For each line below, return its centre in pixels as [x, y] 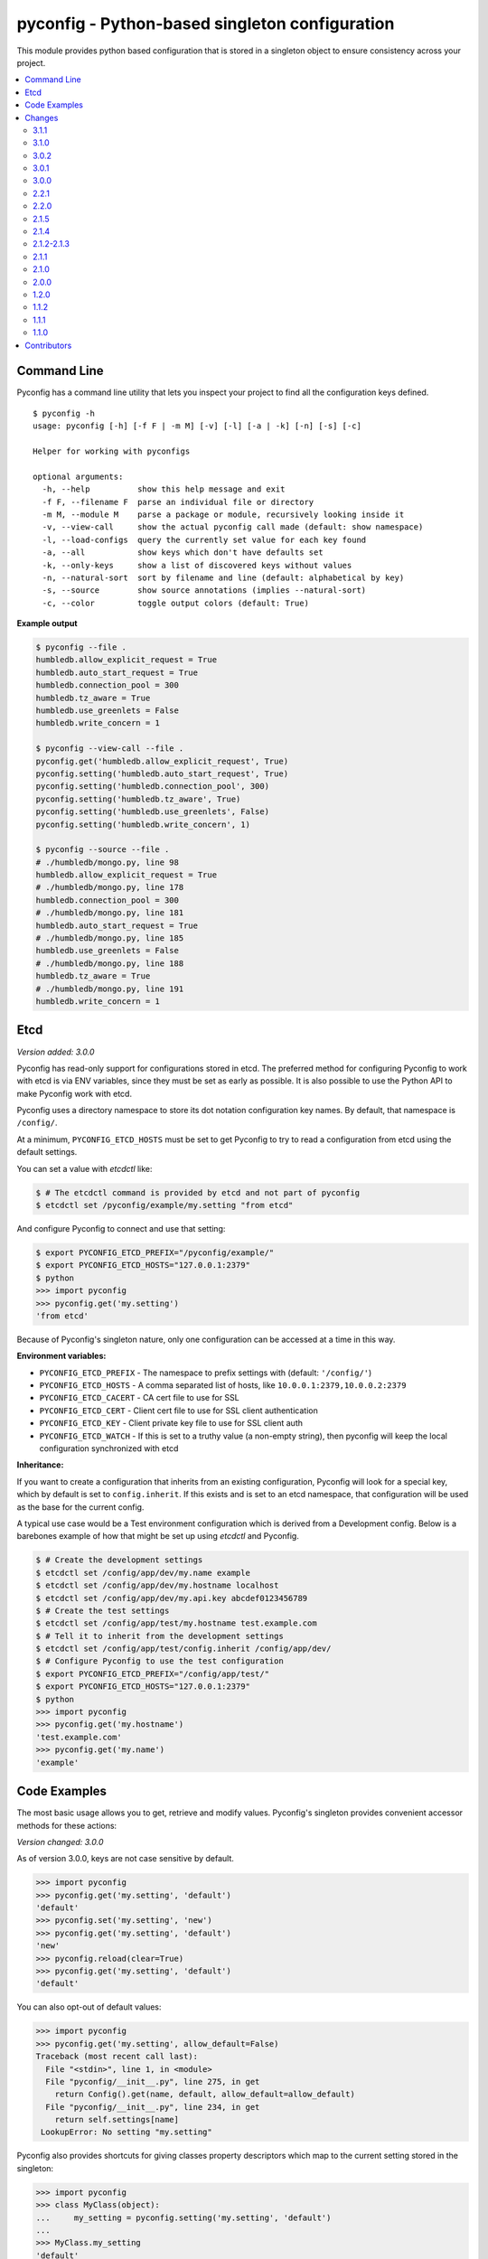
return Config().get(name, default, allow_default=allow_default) [205, 2095]
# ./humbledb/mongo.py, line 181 [110, 913]
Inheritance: [40, 1465]
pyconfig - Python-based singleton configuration [206, 23]
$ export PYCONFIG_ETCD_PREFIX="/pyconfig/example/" [155, 1252]
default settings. [47, 1152]
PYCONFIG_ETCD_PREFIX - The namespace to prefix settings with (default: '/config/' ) [206, 1373]
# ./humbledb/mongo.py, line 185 [110, 938]
